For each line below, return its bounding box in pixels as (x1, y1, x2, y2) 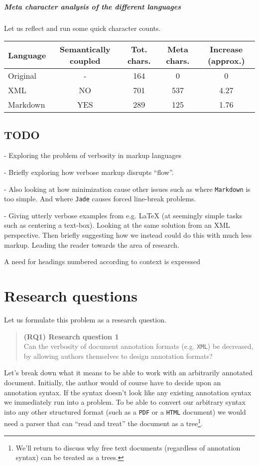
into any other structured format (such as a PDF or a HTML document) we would (4, 406, 246, 417)
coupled (69, 55, 101, 67)
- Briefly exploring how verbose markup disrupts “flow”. (4, 166, 174, 177)
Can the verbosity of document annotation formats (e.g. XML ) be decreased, (23, 341, 254, 351)
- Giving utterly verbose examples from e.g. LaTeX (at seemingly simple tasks (4, 210, 242, 220)
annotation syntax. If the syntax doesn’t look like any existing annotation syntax (4, 387, 252, 397)
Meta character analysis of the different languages (4, 1, 181, 11)
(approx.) (207, 55, 245, 67)
